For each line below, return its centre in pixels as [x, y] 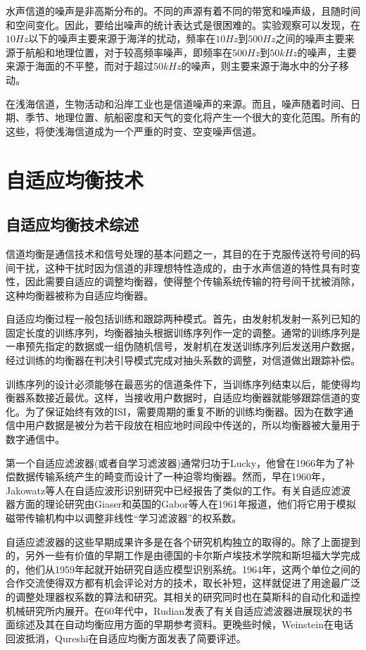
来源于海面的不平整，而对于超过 [80, 66]
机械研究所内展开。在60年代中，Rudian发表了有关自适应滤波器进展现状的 [174, 610]
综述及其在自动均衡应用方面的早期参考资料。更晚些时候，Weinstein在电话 [184, 624]
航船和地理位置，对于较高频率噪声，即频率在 [128, 52]
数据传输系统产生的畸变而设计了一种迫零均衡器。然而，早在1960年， [173, 476]
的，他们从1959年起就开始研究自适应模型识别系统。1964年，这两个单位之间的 [183, 569]
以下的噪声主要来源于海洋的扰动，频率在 [122, 38]
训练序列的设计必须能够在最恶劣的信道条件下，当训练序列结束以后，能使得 [178, 383]
